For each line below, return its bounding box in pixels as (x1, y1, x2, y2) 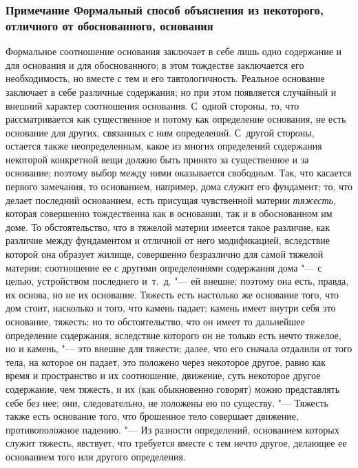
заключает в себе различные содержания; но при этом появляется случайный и (6, 84, 337, 99)
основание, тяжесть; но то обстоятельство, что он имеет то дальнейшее (6, 314, 305, 329)
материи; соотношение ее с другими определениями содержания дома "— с (6, 260, 322, 274)
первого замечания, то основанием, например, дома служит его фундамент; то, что (6, 179, 352, 194)
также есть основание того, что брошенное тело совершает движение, (6, 409, 299, 423)
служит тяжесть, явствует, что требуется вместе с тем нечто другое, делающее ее (6, 436, 347, 450)
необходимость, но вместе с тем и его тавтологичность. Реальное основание (6, 71, 325, 85)
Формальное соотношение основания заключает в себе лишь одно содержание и (6, 44, 342, 59)
